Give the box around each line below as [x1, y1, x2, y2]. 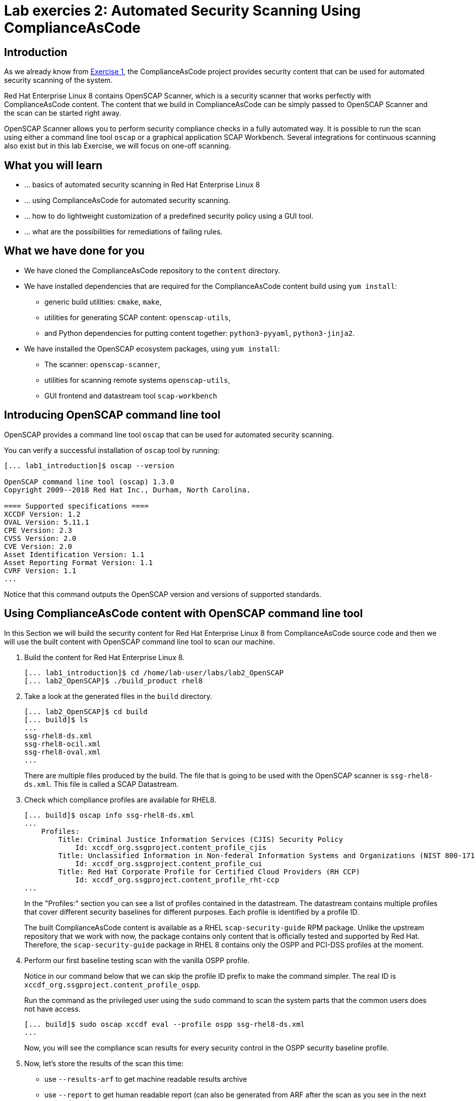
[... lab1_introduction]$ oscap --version [4, 461, 174, 470]
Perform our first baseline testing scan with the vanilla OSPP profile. [24, 956, 250, 965]
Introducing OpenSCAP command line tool [4, 409, 221, 422]
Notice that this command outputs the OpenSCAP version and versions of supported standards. [4, 589, 322, 598]
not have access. [24, 1004, 81, 1013]
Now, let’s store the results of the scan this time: [24, 1059, 184, 1068]
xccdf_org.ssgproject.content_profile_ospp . [24, 980, 201, 989]
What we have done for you [4, 244, 145, 258]
